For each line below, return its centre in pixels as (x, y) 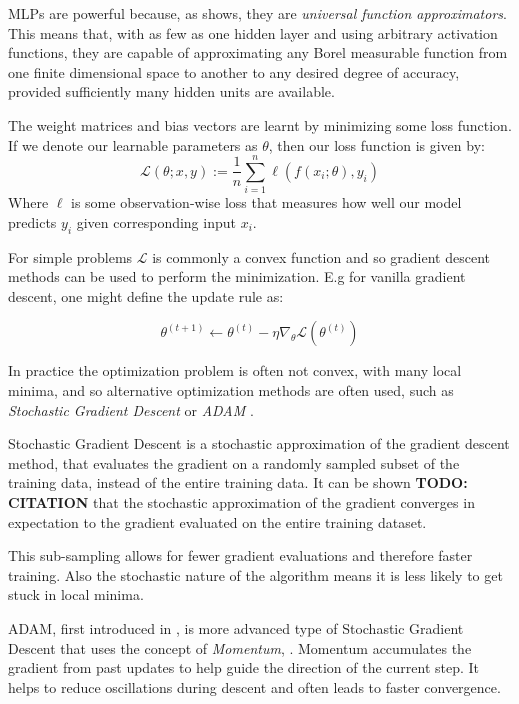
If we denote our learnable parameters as (133, 144)
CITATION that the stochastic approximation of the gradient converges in (241, 502)
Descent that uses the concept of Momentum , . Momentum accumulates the (240, 647)
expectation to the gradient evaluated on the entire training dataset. (217, 521)
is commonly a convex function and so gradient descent (321, 256)
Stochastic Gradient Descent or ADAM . (131, 409)
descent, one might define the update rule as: (146, 295)
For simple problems (70, 256)
